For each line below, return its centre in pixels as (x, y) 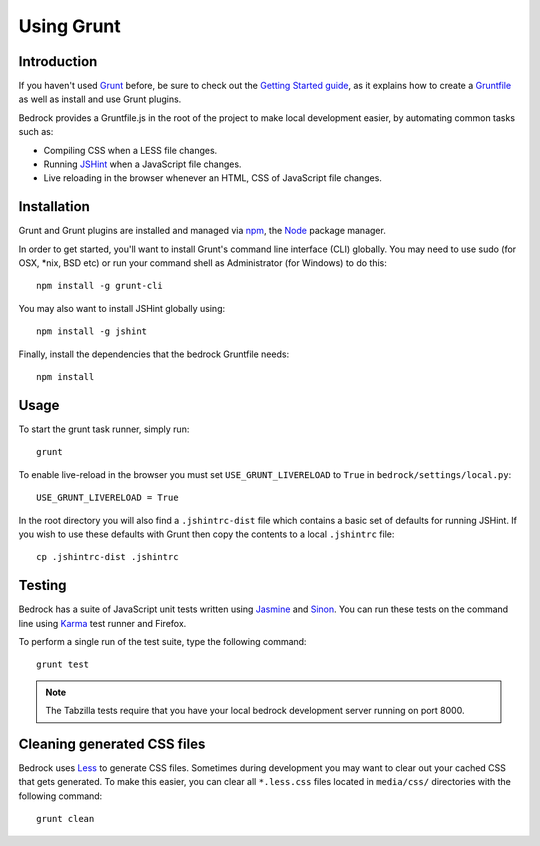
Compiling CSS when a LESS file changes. (130, 150)
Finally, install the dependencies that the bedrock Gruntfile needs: (154, 354)
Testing (42, 585)
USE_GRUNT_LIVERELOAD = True (107, 498)
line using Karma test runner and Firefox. (102, 623)
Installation (54, 206)
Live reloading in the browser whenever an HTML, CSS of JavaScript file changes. (212, 178)
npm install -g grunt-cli (100, 286)
